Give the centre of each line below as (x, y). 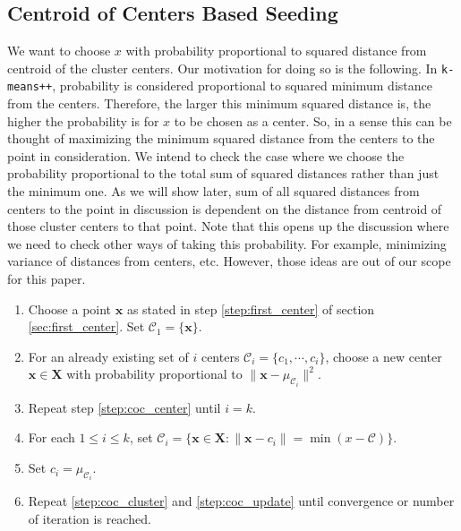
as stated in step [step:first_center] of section (251, 308)
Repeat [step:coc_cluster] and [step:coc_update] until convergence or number (241, 501)
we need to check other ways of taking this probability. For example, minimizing (227, 243)
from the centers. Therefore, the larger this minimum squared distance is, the (219, 103)
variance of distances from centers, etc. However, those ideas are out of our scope (229, 261)
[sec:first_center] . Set (86, 326)
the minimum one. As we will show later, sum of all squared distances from (213, 191)
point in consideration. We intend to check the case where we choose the (206, 155)
